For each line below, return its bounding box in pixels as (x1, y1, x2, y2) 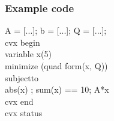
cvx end (5, 95, 34, 107)
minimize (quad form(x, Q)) (5, 60, 108, 72)
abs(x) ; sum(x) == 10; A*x (5, 83, 109, 96)
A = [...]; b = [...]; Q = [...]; (5, 24, 107, 37)
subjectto (5, 71, 39, 84)
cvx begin (5, 36, 40, 48)
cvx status (5, 107, 43, 119)
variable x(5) (5, 48, 52, 60)
